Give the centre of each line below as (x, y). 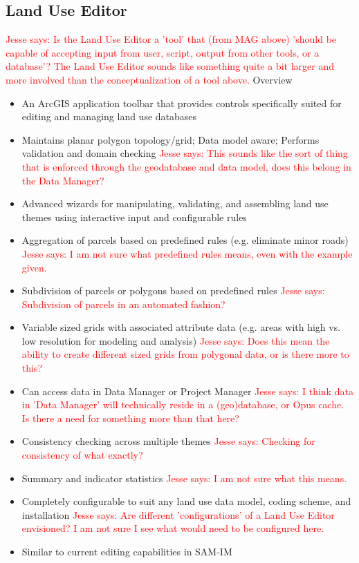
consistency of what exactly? (82, 455)
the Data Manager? (63, 180)
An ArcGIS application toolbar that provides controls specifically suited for (182, 103)
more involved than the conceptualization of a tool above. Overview (149, 79)
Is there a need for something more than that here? (130, 418)
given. (34, 267)
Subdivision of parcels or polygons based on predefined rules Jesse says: (173, 290)
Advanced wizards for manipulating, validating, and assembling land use (175, 203)
